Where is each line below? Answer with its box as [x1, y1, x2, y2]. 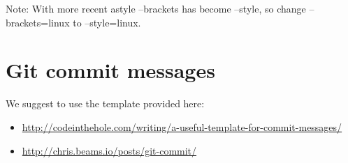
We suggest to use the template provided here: [6, 96, 205, 111]
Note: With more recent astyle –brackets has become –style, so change [6, 1, 306, 15]
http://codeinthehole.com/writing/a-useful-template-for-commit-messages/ [22, 119, 342, 134]
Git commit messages [6, 56, 215, 84]
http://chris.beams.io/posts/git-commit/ [22, 143, 197, 157]
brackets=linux [6, 15, 70, 29]
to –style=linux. [73, 15, 141, 29]
